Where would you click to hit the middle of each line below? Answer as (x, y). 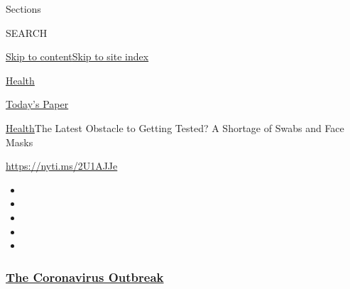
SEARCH (27, 32)
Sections (23, 9)
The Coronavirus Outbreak (85, 277)
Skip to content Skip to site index (77, 56)
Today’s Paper (37, 104)
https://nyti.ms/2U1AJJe (62, 166)
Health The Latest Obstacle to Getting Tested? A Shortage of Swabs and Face (175, 127)
